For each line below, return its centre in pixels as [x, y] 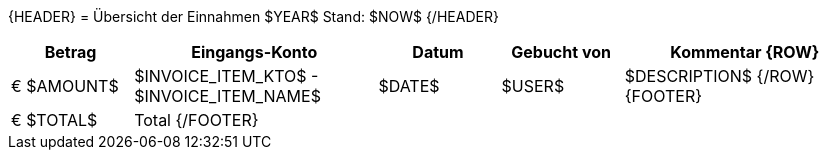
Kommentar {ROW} [745, 52]
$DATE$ [409, 86]
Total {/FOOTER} [196, 120]
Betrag [70, 52]
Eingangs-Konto [254, 52]
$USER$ [533, 86]
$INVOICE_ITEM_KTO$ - [226, 76]
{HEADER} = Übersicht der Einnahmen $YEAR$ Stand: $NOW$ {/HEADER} [253, 16]
